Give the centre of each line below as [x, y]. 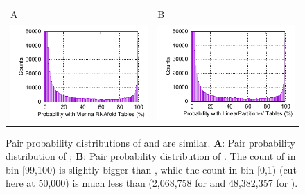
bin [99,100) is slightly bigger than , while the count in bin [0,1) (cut [151, 169]
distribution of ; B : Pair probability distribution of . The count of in [151, 156]
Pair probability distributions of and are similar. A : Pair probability [151, 142]
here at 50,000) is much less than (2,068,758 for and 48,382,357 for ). [152, 183]
